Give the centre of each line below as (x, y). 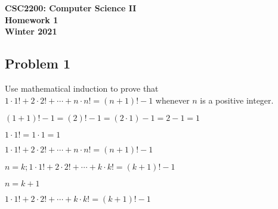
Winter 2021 (31, 31)
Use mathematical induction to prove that (82, 88)
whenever (172, 100)
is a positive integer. (237, 100)
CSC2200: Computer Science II (71, 8)
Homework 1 (32, 19)
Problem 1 (38, 63)
